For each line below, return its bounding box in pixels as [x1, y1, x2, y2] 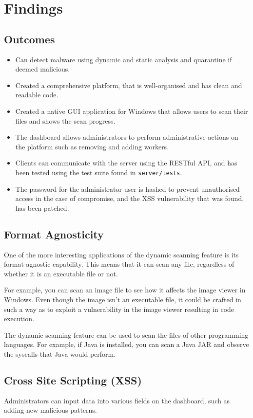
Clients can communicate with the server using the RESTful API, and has [15, 158, 237, 168]
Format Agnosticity [4, 226, 104, 241]
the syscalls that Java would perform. [4, 348, 116, 359]
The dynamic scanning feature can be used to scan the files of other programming [4, 329, 249, 340]
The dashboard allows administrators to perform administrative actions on [15, 132, 238, 142]
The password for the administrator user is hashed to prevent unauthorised [15, 183, 240, 194]
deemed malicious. [15, 64, 70, 74]
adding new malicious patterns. [4, 405, 97, 415]
